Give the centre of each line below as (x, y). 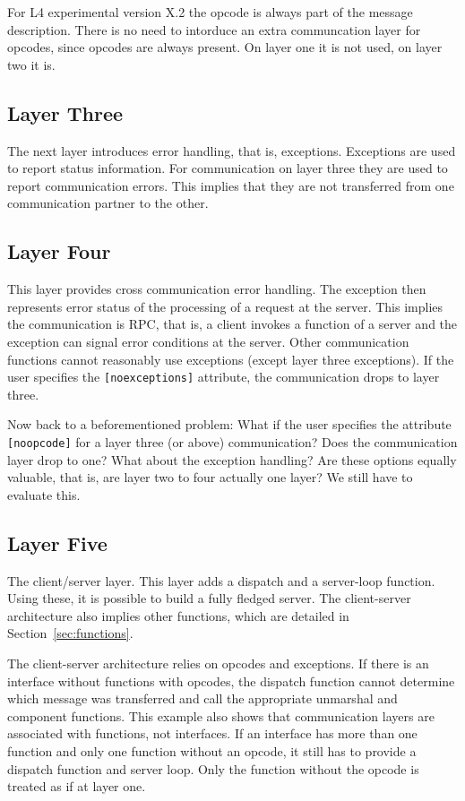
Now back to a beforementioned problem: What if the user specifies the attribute (229, 424)
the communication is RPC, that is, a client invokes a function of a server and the (232, 324)
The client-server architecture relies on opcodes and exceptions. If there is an (218, 663)
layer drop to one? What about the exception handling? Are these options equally (232, 459)
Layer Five (57, 543)
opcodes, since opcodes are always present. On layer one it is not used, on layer (225, 47)
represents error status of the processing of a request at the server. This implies (225, 306)
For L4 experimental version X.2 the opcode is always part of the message (210, 12)
